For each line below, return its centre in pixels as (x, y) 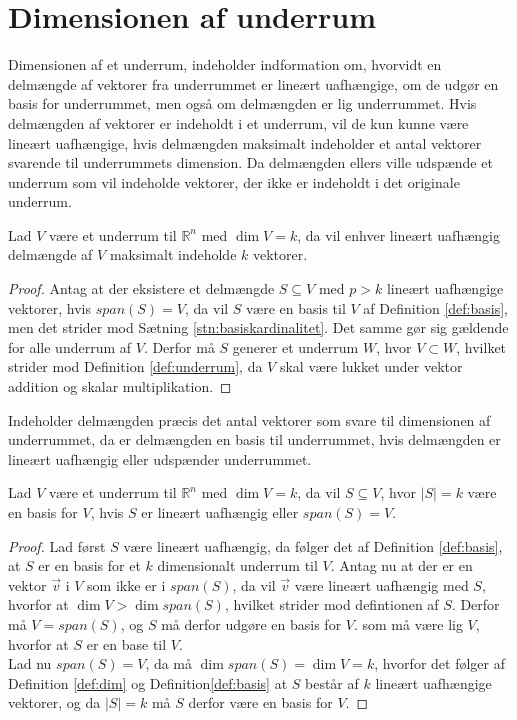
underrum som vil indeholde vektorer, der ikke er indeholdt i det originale (234, 181)
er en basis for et (89, 565)
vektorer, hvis (49, 307)
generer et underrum (295, 346)
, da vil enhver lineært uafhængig (398, 234)
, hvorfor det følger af (439, 663)
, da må (169, 663)
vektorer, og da (54, 702)
